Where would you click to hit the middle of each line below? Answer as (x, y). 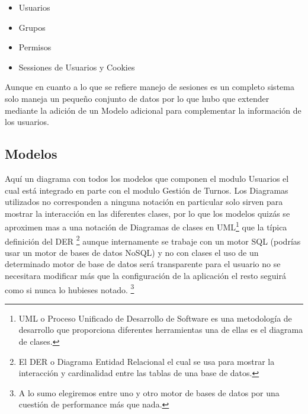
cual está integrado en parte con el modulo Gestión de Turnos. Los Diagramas (147, 190)
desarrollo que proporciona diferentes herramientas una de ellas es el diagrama (161, 330)
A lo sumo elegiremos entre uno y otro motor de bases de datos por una (149, 392)
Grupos (32, 27)
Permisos (35, 47)
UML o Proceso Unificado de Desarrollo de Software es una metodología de (155, 318)
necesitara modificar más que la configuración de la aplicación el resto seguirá (145, 276)
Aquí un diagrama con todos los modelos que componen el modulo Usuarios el (147, 178)
